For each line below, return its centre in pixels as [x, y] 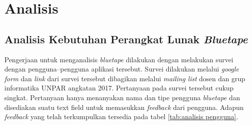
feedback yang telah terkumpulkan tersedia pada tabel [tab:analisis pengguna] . [121, 116]
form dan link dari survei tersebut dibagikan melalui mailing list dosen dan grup [125, 78]
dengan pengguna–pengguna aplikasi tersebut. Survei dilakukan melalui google [122, 69]
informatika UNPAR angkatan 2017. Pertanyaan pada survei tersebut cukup [119, 88]
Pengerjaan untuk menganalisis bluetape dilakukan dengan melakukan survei [119, 59]
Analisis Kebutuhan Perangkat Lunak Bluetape [126, 39]
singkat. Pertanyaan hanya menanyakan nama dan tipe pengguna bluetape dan [122, 97]
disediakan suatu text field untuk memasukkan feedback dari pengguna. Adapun [124, 107]
